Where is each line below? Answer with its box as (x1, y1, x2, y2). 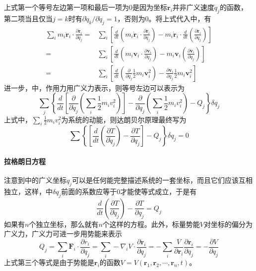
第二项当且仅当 (4, 13, 53, 23)
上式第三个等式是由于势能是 (4, 257, 94, 267)
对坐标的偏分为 (203, 218, 253, 229)
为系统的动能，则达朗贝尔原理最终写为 (61, 114, 187, 124)
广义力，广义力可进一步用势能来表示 (4, 228, 122, 239)
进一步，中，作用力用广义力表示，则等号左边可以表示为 (4, 82, 185, 93)
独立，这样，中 (4, 186, 53, 196)
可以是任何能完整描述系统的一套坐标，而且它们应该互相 (72, 175, 253, 185)
